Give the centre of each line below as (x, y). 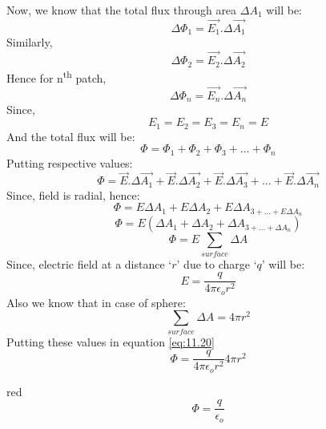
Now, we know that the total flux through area (122, 10)
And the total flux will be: (71, 136)
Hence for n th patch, (56, 76)
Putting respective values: (70, 162)
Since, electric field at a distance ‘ (89, 263)
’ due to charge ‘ (217, 263)
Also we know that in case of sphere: (96, 302)
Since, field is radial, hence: (73, 194)
